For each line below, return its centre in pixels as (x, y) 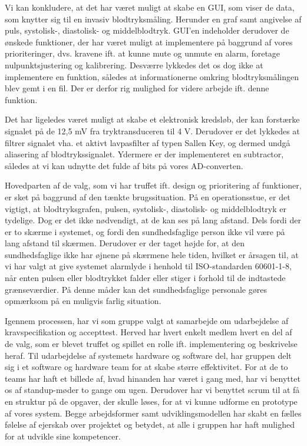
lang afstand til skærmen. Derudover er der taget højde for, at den (125, 243)
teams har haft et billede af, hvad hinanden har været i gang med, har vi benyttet (153, 378)
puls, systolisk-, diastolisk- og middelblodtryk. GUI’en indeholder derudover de (147, 30)
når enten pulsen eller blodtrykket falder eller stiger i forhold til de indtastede (145, 278)
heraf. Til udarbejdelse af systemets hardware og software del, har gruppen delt (148, 355)
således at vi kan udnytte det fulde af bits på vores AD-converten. (124, 165)
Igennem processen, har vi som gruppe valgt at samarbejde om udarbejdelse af (147, 320)
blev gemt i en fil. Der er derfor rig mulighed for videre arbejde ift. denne (137, 88)
